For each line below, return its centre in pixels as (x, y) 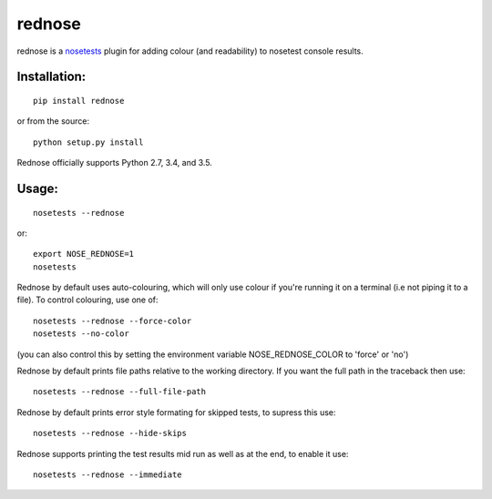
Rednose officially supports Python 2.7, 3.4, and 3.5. (115, 163)
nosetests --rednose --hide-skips (110, 433)
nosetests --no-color (81, 334)
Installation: (51, 77)
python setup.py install (88, 142)
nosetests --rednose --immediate (108, 475)
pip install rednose (79, 101)
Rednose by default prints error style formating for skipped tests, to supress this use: (176, 412)
